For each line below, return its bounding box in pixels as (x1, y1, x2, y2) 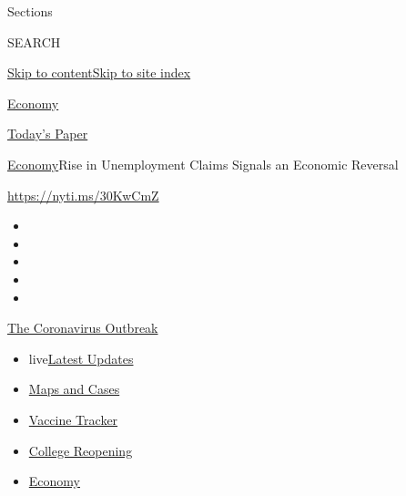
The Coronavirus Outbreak (7, 318, 158, 337)
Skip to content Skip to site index (7, 63, 191, 82)
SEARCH (7, 32, 61, 51)
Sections (7, 2, 53, 20)
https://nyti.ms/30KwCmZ (7, 185, 159, 204)
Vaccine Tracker (28, 409, 118, 429)
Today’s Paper (7, 124, 88, 143)
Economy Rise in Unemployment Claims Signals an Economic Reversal (7, 154, 399, 173)
